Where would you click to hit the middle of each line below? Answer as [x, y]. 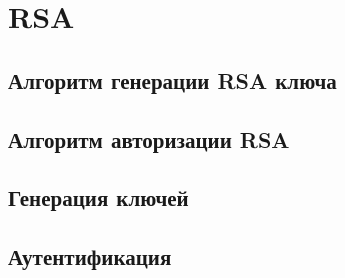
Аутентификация [90, 256]
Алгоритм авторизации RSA [149, 138]
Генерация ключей [98, 197]
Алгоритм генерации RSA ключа [172, 79]
